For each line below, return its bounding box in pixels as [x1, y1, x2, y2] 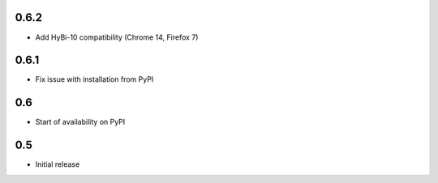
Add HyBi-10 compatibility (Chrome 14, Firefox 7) [35, 32, 199, 42]
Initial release [35, 160, 80, 169]
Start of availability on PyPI [35, 117, 126, 127]
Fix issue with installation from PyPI [35, 74, 154, 84]
